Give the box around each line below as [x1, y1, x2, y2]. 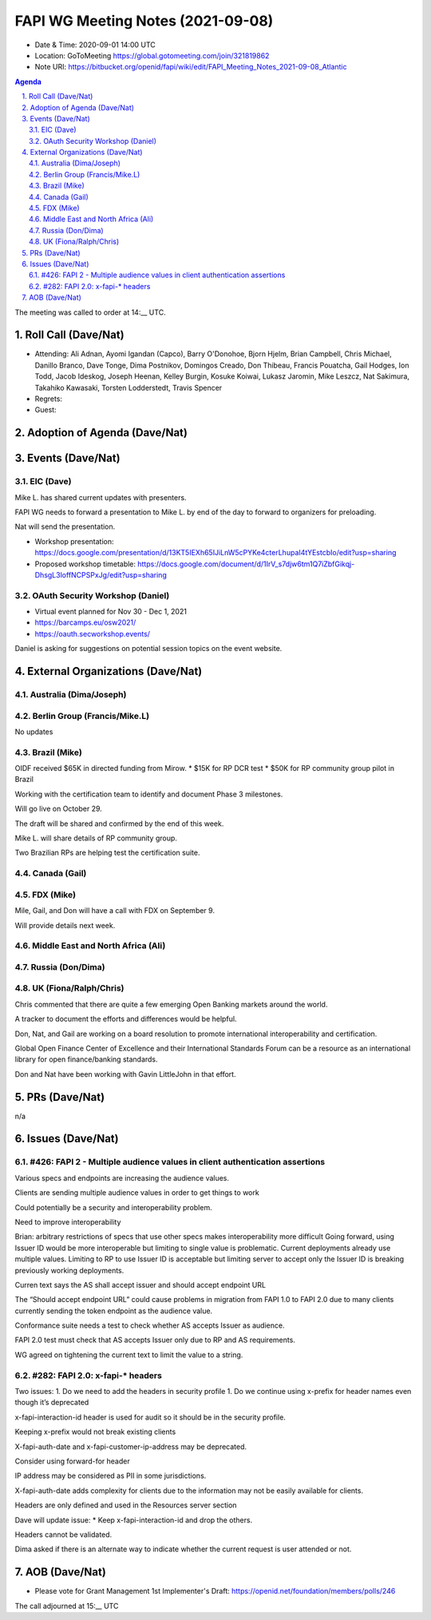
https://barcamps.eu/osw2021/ [34, 617, 136, 627]
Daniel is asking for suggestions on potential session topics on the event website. [14, 644, 283, 653]
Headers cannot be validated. [14, 1530, 113, 1539]
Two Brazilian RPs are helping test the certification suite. [14, 848, 200, 858]
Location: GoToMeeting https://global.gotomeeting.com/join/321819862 [34, 50, 270, 60]
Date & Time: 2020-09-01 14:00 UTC [34, 40, 156, 50]
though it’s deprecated [14, 1398, 89, 1408]
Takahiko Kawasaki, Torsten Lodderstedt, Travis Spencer [34, 383, 223, 392]
